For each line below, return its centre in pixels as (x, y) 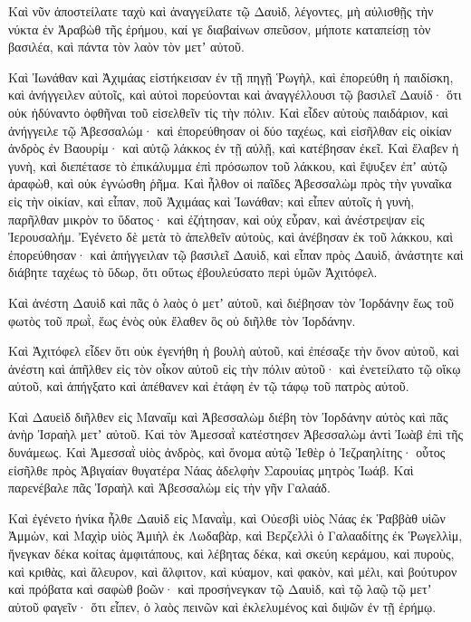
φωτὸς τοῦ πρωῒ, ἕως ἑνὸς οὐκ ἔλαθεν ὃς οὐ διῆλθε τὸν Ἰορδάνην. (182, 320)
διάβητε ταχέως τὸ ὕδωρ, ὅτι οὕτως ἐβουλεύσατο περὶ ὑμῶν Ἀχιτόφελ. (193, 272)
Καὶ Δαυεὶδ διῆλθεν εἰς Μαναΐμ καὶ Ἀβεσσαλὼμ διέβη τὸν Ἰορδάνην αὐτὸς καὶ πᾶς (228, 416)
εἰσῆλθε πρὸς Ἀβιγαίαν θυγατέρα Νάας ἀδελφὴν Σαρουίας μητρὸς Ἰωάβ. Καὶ (211, 469)
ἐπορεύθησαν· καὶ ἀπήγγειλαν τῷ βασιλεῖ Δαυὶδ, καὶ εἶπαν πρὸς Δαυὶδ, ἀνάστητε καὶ (236, 254)
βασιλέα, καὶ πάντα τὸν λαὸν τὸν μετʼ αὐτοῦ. (126, 47)
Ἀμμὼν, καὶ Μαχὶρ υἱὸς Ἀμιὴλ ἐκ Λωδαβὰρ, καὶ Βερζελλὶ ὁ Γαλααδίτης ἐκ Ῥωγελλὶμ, (235, 536)
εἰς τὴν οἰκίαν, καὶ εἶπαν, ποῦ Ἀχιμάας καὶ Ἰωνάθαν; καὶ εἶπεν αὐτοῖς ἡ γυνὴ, (211, 201)
